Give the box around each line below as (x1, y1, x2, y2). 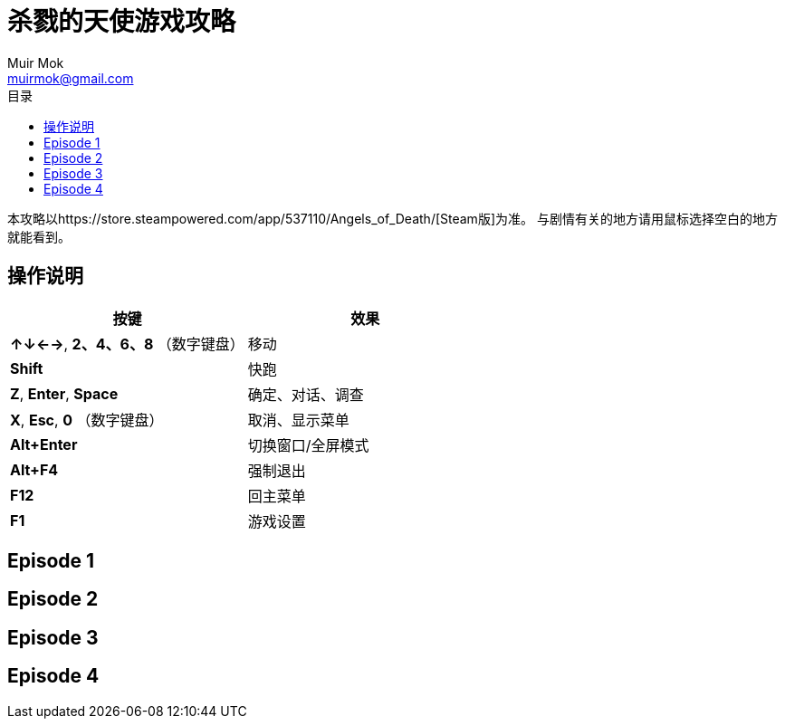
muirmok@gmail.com (7, 70, 134, 86)
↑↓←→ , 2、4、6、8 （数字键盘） (10, 334, 244, 353)
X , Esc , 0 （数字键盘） (10, 410, 164, 429)
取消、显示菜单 (247, 410, 349, 429)
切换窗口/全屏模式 (247, 435, 369, 454)
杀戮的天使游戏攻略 (7, 6, 236, 37)
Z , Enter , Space (10, 384, 119, 403)
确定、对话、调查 (247, 385, 364, 404)
